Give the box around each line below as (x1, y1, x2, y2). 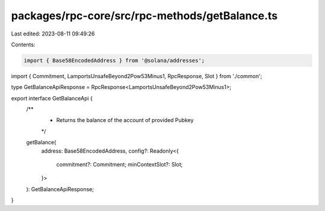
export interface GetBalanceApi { (11, 94, 93, 102)
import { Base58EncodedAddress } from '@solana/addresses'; (23, 57, 205, 64)
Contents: (11, 41, 36, 48)
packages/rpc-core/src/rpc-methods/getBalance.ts (11, 9, 278, 22)
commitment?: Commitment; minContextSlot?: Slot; (56, 161, 183, 168)
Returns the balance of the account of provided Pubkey (56, 117, 194, 124)
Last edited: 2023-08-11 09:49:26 (11, 30, 95, 37)
